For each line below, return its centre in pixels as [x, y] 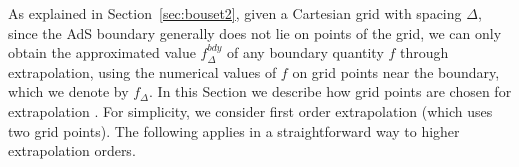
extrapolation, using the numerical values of [142, 71]
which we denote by [68, 91]
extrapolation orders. [72, 150]
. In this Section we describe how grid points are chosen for [330, 91]
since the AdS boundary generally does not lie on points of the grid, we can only [255, 32]
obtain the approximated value [102, 52]
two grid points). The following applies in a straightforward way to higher [234, 130]
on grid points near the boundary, [396, 71]
